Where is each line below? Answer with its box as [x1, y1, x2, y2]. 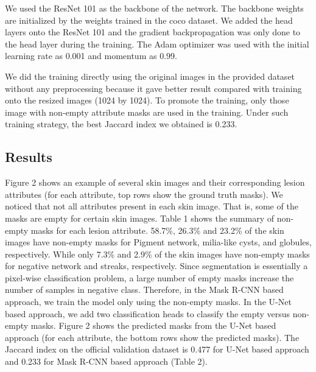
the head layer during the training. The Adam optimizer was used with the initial [5, 37, 309, 50]
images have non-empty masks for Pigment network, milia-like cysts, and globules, [5, 236, 312, 248]
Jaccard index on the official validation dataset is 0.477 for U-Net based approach [5, 343, 309, 356]
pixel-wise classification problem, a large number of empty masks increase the [5, 271, 294, 284]
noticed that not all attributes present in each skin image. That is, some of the [5, 200, 298, 212]
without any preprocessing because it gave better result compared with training [5, 82, 302, 94]
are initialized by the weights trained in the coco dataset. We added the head [5, 13, 293, 26]
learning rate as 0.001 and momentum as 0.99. [5, 49, 177, 62]
